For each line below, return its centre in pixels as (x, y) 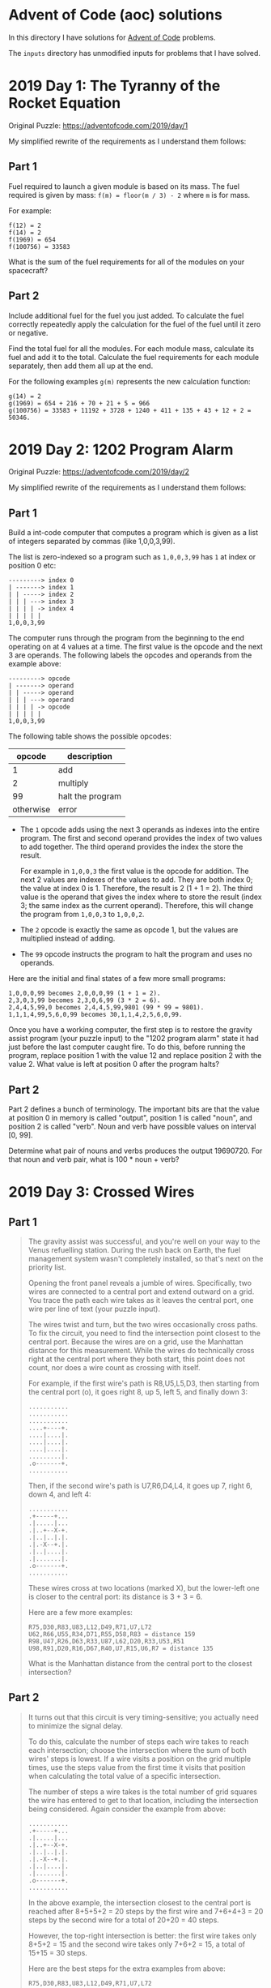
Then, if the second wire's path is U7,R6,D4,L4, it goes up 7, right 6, (140, 1486)
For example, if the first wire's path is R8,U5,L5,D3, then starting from (144, 1383)
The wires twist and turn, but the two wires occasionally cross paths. (143, 1325)
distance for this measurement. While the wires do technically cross (141, 1351)
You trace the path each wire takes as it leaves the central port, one (141, 1300)
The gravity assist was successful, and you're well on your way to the (144, 1241)
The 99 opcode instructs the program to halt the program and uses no (136, 954)
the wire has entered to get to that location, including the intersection (143, 1800)
